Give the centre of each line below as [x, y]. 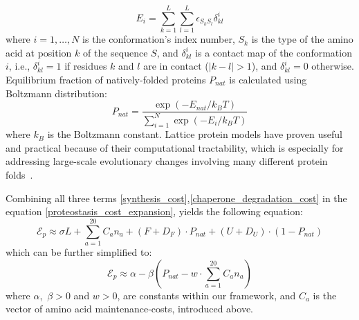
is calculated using [268, 79]
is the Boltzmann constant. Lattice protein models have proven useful [195, 134]
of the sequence [115, 52]
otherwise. [333, 66]
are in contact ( [176, 66]
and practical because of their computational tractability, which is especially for [175, 147]
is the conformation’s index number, [159, 39]
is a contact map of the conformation [274, 52]
